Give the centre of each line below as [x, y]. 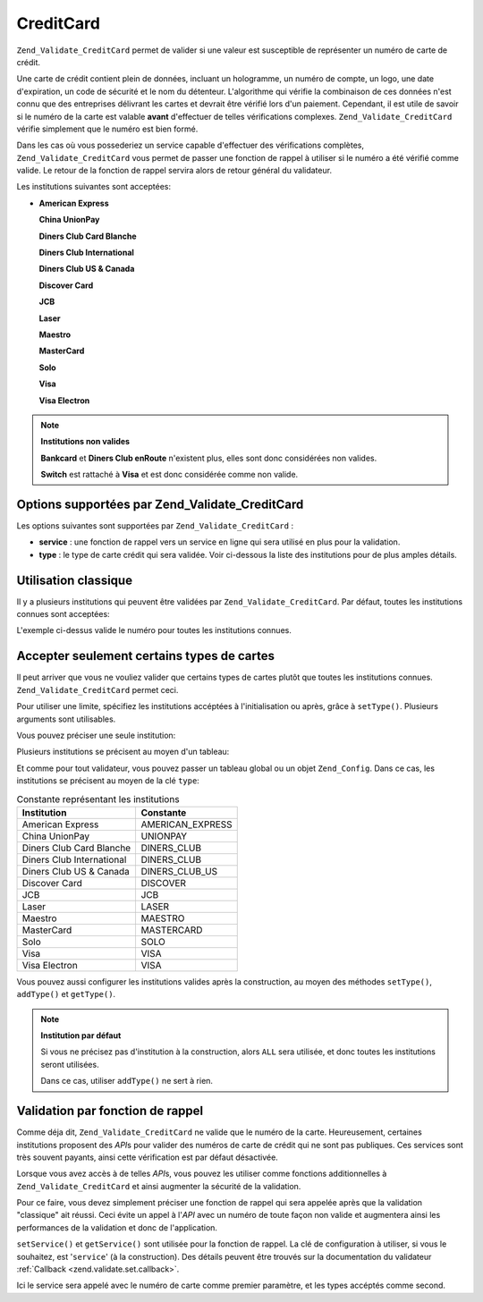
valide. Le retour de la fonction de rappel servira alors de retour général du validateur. [174, 171]
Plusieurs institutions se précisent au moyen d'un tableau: [123, 752]
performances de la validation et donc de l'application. [117, 1227]
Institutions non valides [85, 442]
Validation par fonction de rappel [110, 1111]
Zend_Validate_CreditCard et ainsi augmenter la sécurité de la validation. [159, 1186]
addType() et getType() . [66, 994]
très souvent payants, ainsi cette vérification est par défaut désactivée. [148, 1157]
